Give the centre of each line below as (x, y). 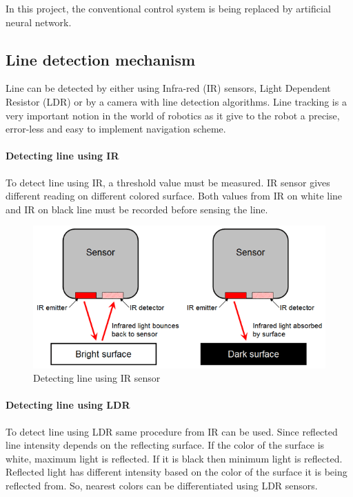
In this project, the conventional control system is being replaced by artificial (168, 8)
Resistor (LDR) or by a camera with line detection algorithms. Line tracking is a (176, 101)
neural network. (39, 22)
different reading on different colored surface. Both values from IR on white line (174, 196)
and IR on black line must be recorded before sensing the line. (137, 209)
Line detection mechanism (101, 59)
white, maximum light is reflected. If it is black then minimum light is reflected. (174, 458)
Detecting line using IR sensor (97, 378)
